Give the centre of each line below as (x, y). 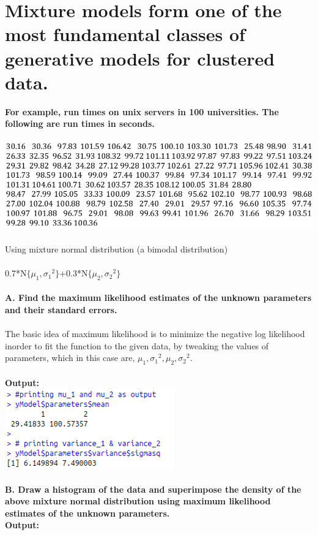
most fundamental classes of (125, 34)
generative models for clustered (140, 58)
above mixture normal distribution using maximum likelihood (138, 501)
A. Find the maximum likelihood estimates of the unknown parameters (158, 298)
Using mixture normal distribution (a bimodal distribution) (116, 249)
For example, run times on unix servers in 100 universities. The (142, 111)
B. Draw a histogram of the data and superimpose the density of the (153, 489)
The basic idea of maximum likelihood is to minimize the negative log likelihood (155, 334)
